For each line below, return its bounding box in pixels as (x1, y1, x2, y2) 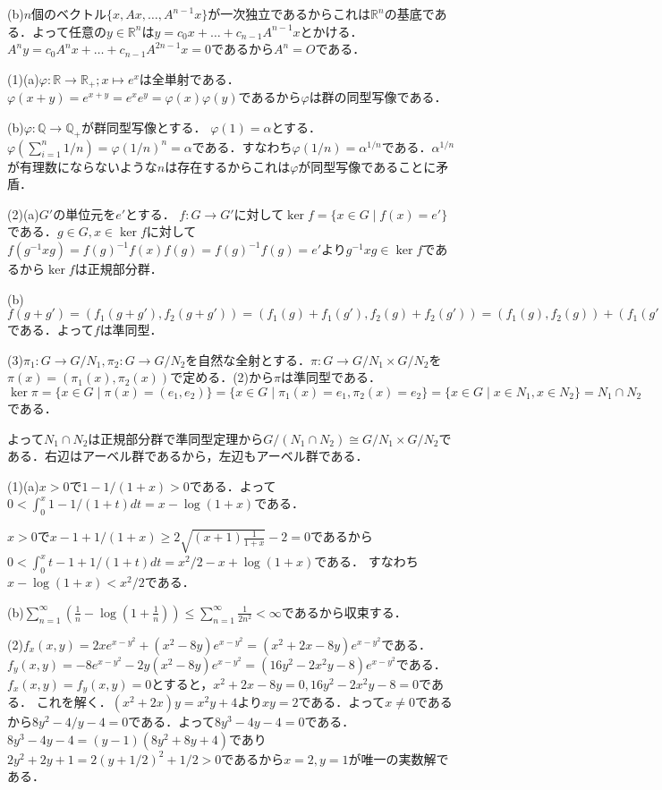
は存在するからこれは (165, 157, 291, 175)
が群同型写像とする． (81, 117, 207, 136)
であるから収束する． (281, 602, 407, 621)
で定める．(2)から (170, 368, 275, 387)
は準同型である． (281, 368, 381, 387)
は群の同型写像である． (309, 88, 447, 106)
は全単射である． (139, 69, 240, 88)
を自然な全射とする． (185, 350, 310, 369)
